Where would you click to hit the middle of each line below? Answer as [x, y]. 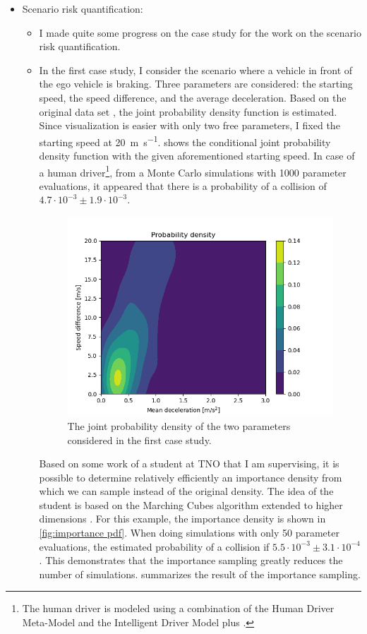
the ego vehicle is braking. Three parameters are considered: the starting [196, 84]
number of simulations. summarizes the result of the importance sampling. [200, 574]
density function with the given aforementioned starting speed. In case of [197, 155]
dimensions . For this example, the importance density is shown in [182, 519]
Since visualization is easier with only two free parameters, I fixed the [189, 125]
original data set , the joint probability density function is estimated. [188, 111]
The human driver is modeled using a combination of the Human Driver [178, 608]
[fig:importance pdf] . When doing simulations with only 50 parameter [189, 533]
